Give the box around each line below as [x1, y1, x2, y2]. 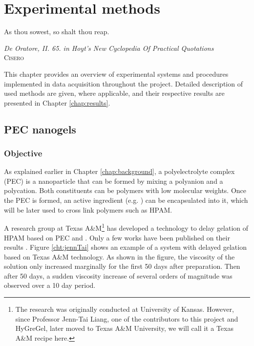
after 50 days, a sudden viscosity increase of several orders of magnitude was [4, 270, 233, 281]
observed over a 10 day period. [4, 280, 96, 290]
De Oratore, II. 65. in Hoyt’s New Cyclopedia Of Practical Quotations [4, 43, 214, 53]
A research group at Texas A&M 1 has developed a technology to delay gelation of [4, 221, 249, 233]
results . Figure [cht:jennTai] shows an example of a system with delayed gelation [4, 242, 247, 252]
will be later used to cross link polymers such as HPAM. [4, 204, 172, 215]
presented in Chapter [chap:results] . [4, 97, 110, 108]
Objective [4, 147, 42, 159]
